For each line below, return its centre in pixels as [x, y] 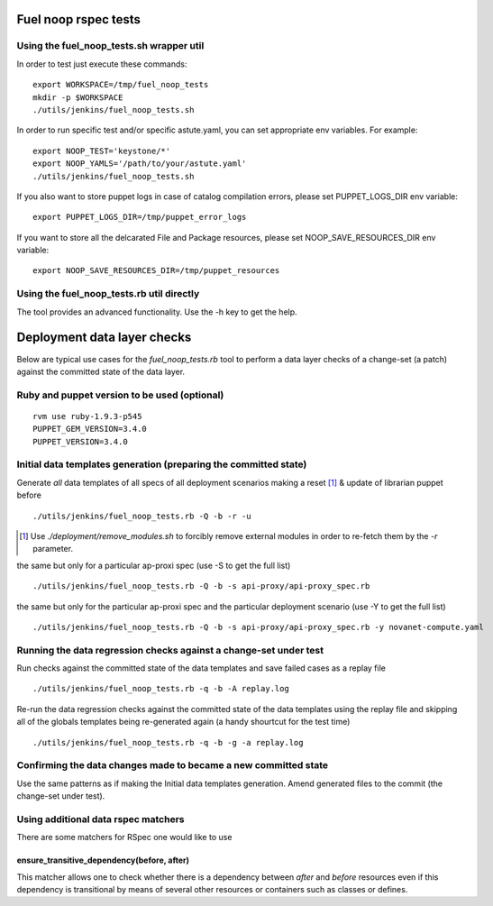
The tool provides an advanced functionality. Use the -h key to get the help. [157, 312]
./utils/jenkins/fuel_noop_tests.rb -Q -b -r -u [142, 516]
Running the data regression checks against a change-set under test [170, 650]
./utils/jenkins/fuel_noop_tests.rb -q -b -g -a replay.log [168, 742]
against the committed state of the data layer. [100, 371]
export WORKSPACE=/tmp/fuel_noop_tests [121, 85]
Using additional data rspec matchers [100, 819]
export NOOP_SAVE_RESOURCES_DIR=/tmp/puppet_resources [156, 271]
